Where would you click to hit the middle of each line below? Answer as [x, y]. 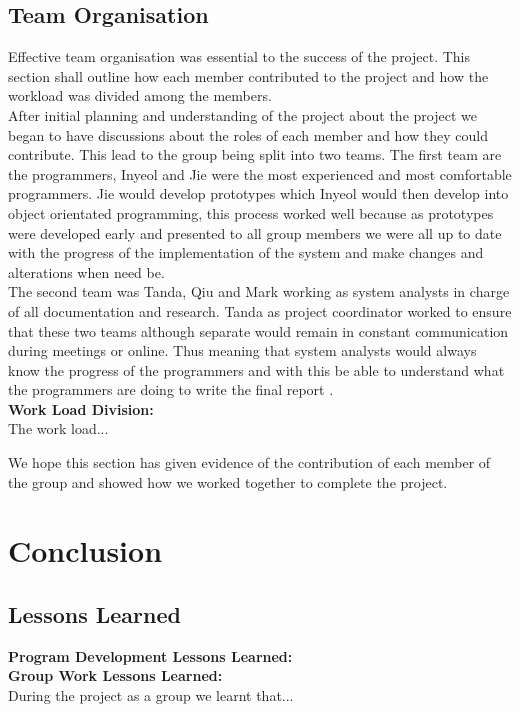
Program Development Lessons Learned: [150, 655]
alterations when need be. [86, 271]
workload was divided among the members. [140, 95]
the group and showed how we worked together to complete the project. [228, 481]
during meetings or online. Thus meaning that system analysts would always [242, 350]
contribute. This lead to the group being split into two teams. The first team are [255, 154]
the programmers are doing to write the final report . [171, 389]
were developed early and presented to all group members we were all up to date [255, 232]
